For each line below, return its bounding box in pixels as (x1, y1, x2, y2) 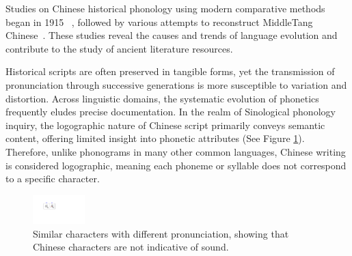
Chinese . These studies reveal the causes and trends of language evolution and (5, 28, 338, 42)
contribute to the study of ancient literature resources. (5, 41, 233, 55)
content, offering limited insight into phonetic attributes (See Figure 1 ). (5, 131, 305, 145)
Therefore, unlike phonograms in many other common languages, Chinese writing (5, 144, 346, 158)
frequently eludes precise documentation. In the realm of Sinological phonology (5, 104, 336, 119)
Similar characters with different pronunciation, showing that (33, 226, 289, 240)
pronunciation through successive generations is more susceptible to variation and (5, 77, 347, 91)
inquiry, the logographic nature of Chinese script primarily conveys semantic (5, 117, 325, 132)
